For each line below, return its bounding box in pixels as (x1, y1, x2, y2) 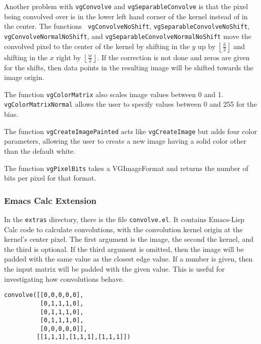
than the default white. (4, 145, 76, 156)
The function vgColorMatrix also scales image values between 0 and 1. (4, 89, 224, 99)
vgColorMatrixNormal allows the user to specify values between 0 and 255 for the (4, 99, 257, 109)
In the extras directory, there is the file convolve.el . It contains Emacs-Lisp (4, 213, 244, 224)
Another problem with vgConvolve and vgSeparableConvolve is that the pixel (4, 1, 248, 11)
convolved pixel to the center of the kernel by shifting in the (4, 40, 190, 51)
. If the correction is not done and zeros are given (97, 52, 250, 62)
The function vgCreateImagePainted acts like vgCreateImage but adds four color (4, 125, 257, 136)
